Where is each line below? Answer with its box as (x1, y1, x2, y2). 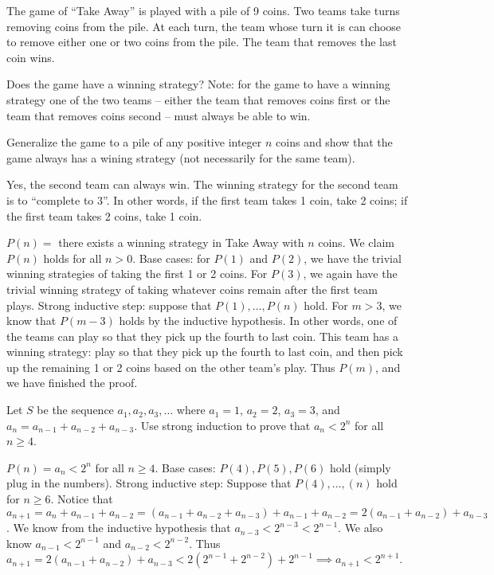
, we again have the (303, 265, 398, 282)
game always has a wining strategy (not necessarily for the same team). (6, 149, 355, 166)
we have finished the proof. (6, 374, 138, 391)
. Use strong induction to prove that (134, 417, 311, 433)
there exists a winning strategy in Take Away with (58, 234, 304, 251)
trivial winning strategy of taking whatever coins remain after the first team (6, 280, 378, 297)
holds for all (43, 249, 102, 266)
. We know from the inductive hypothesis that (6, 519, 231, 536)
